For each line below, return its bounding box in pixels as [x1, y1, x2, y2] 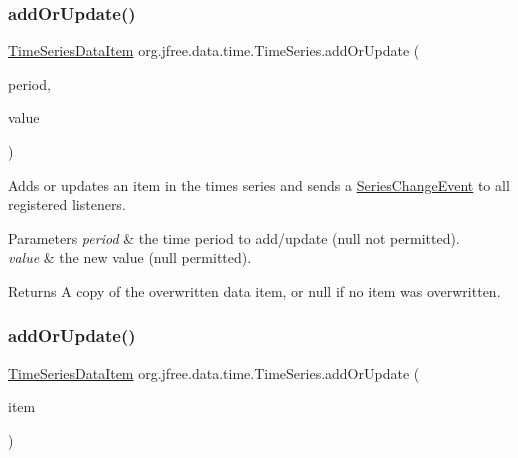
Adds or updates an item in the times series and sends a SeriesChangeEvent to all [8, 174, 510, 195]
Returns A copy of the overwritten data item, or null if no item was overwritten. [8, 280, 501, 301]
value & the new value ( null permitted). [8, 247, 252, 268]
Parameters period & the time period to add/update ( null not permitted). [8, 227, 460, 248]
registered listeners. [8, 194, 126, 215]
